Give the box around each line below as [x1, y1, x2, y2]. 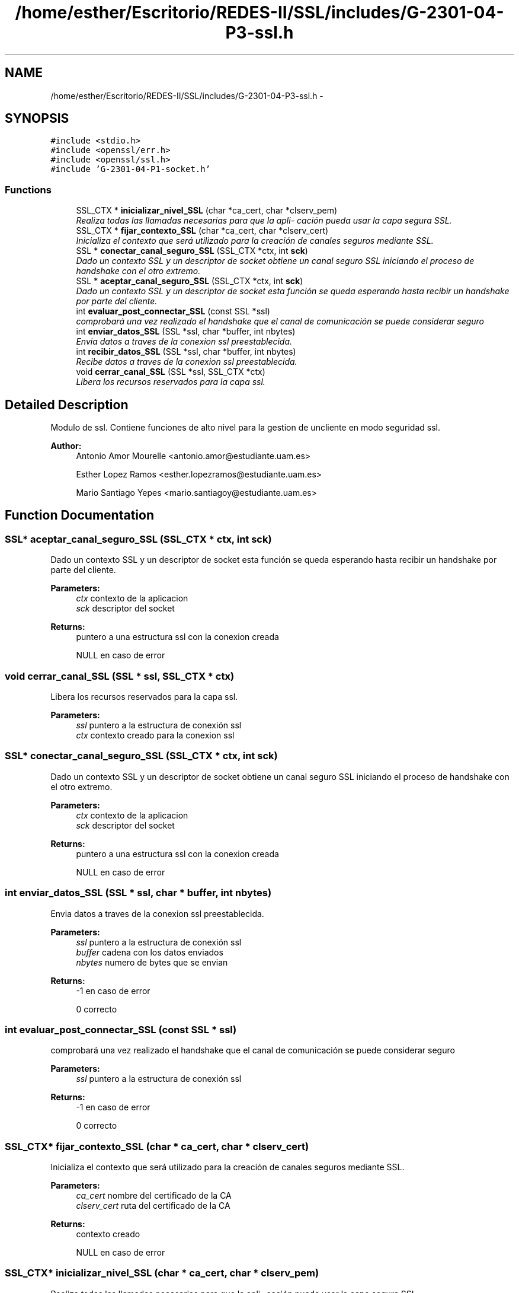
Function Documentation [5, 508, 154, 523]
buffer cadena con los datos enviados [76, 947, 223, 957]
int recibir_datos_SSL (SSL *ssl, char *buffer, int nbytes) [76, 346, 296, 357]
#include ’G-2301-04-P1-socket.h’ [50, 164, 211, 174]
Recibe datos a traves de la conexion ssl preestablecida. [76, 356, 297, 367]
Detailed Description [5, 397, 129, 412]
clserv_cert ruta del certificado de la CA [76, 1200, 230, 1211]
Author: [50, 441, 82, 451]
